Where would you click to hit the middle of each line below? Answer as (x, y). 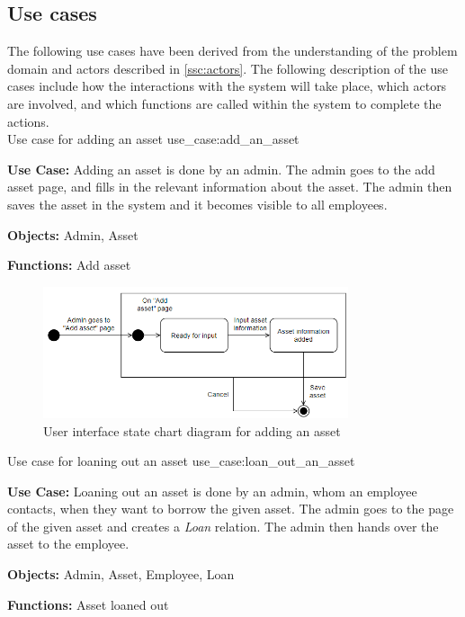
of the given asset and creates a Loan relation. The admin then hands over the (223, 526)
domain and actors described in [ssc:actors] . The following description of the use (228, 68)
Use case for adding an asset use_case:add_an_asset (153, 139)
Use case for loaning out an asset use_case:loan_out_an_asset (181, 461)
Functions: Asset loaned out (88, 604)
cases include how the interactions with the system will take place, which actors (227, 86)
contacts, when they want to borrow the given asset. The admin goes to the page (231, 509)
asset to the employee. (68, 544)
